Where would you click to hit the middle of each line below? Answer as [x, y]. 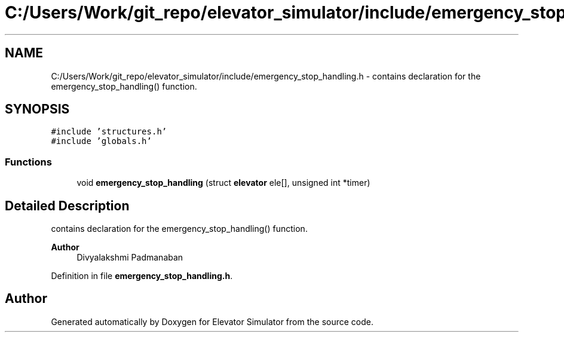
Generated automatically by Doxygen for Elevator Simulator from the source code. [212, 321]
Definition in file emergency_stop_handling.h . [142, 276]
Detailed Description [67, 206]
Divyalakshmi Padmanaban [130, 258]
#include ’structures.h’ [109, 132]
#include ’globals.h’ [101, 141]
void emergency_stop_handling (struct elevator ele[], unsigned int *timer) [223, 183]
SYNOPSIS [37, 109]
